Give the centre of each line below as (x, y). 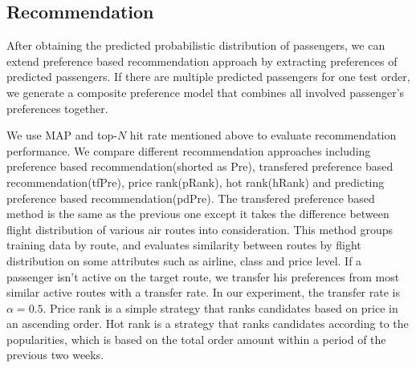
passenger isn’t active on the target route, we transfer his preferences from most (203, 276)
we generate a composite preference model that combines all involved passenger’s (206, 92)
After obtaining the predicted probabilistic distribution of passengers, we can (196, 45)
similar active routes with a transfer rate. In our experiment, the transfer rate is (203, 292)
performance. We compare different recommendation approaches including (189, 150)
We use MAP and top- (62, 135)
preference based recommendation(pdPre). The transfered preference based (191, 198)
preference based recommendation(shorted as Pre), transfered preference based (200, 166)
